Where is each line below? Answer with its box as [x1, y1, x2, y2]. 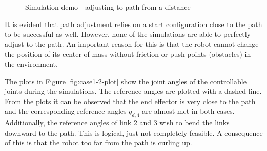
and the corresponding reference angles [5, 106, 127, 116]
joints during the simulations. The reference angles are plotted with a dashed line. [5, 86, 262, 96]
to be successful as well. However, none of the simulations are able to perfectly [5, 29, 251, 39]
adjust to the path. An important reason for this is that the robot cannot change [5, 38, 259, 49]
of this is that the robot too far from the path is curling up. [5, 137, 192, 148]
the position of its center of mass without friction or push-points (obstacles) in [5, 48, 251, 59]
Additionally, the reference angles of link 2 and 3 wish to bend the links [5, 117, 230, 128]
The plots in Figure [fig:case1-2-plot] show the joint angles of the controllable [5, 75, 247, 86]
